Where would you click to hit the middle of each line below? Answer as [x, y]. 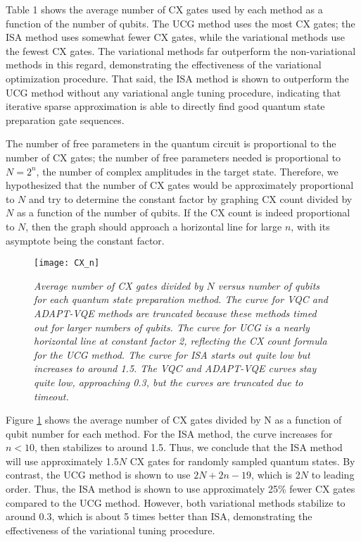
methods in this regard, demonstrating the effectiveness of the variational [164, 64]
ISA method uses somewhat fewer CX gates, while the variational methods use [175, 37]
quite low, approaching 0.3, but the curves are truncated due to [169, 382]
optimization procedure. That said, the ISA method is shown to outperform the [177, 78]
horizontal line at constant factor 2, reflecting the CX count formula [180, 341]
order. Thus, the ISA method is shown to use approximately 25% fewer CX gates [180, 489]
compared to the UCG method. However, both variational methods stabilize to [176, 502]
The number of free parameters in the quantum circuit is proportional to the [171, 143]
